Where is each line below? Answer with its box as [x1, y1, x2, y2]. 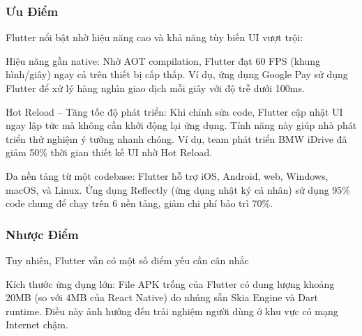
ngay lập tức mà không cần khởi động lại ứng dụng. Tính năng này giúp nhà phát [6, 118, 357, 132]
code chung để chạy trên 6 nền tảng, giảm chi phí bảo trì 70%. [6, 196, 273, 211]
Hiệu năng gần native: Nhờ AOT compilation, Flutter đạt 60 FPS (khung [6, 53, 321, 68]
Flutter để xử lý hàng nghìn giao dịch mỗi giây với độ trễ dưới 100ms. [6, 81, 305, 95]
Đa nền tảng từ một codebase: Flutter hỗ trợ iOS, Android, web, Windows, [6, 168, 329, 183]
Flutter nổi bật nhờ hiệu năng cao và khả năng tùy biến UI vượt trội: [6, 30, 303, 45]
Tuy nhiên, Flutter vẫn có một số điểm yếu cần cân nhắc [6, 252, 249, 267]
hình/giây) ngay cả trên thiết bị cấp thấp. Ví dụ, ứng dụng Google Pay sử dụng [6, 67, 348, 82]
